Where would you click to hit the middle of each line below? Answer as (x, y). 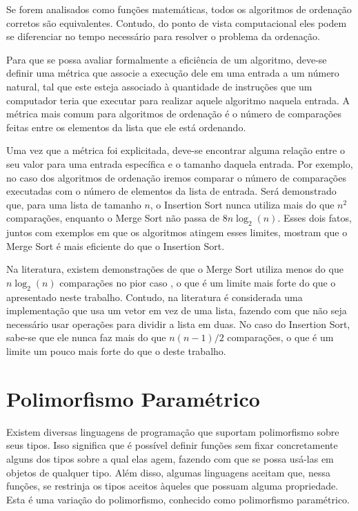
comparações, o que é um (280, 337)
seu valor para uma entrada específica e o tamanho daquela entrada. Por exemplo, (180, 163)
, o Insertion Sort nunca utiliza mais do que (242, 204)
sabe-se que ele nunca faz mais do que (86, 337)
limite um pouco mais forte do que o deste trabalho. (116, 351)
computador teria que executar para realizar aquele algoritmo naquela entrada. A (178, 100)
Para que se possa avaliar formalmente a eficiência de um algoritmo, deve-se (167, 59)
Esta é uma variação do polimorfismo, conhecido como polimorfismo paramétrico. (178, 499)
